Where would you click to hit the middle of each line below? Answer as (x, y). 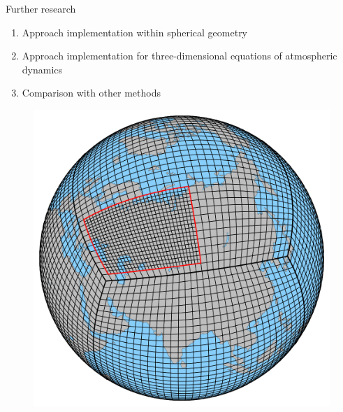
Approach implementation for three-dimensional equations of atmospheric (180, 56)
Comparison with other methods (91, 93)
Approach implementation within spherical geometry (135, 32)
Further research (41, 8)
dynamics (42, 69)
